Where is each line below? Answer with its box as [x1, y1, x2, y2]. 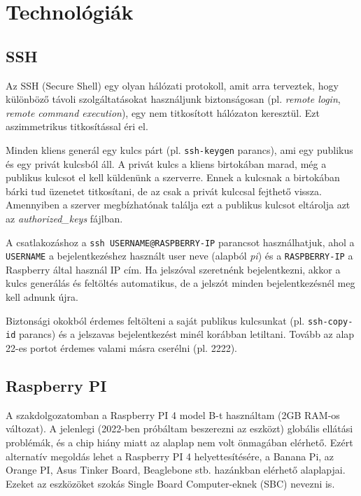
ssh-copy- [307, 316, 353, 327]
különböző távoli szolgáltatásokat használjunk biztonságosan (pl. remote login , [6, 92, 341, 106]
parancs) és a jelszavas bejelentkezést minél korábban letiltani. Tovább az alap [18, 327, 355, 341]
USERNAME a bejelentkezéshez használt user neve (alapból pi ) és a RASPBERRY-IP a [6, 248, 353, 263]
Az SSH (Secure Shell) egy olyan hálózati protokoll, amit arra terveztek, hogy [6, 78, 339, 92]
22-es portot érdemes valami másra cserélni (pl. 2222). [6, 340, 237, 355]
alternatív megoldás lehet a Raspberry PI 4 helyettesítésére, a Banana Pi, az [6, 448, 334, 463]
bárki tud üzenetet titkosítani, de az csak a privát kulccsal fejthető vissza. [6, 183, 322, 198]
